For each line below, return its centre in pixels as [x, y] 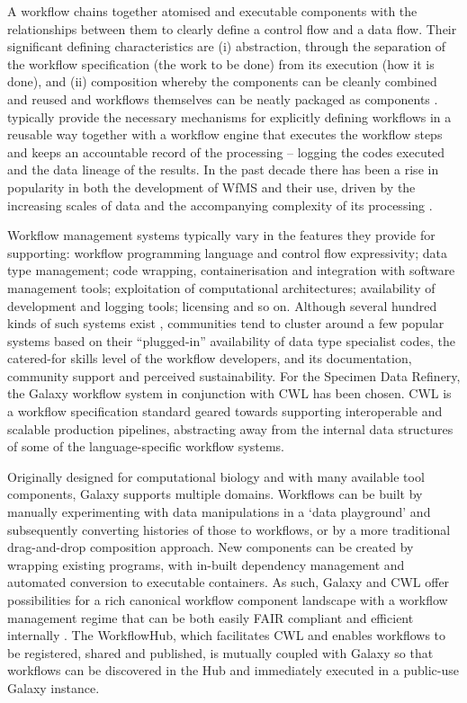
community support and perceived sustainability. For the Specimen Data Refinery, [234, 375]
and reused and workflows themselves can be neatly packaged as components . [223, 98]
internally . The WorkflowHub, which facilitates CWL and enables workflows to [227, 635]
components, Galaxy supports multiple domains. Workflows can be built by [215, 494]
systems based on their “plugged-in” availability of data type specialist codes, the [231, 340]
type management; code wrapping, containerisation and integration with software [231, 270]
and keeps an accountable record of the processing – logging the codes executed [226, 151]
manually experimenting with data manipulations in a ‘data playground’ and [219, 512]
